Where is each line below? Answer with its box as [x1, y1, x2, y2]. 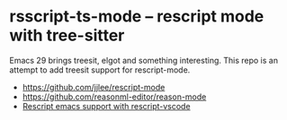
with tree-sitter [9, 25, 125, 46]
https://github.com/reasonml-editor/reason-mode [22, 91, 207, 102]
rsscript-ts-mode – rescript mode [9, 6, 265, 27]
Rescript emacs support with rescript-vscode [22, 100, 191, 111]
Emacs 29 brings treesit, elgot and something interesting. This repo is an [9, 55, 279, 65]
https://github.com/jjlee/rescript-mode [22, 81, 166, 92]
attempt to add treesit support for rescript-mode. [9, 64, 191, 75]
